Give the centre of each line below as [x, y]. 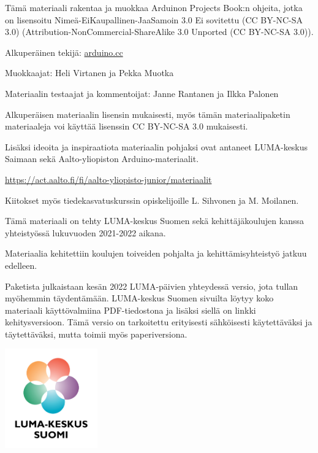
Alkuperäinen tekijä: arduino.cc [64, 52]
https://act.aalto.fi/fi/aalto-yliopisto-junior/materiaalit [108, 179]
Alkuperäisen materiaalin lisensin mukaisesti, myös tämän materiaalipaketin [148, 114]
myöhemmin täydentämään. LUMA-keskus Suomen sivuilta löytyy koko [139, 298]
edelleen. [21, 265]
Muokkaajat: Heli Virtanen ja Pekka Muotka [89, 73]
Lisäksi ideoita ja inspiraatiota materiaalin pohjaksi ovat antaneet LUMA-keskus [157, 146]
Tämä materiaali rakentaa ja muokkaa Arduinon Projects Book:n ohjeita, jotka [154, 7]
